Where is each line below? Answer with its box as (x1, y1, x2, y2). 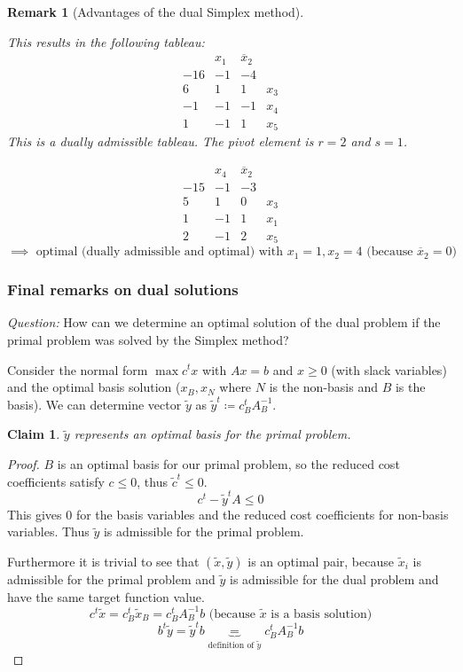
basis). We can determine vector (7, 395, 182, 413)
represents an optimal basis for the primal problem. (74, 425, 351, 443)
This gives (7, 504, 62, 523)
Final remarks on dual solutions (7, 278, 239, 301)
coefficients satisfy (7, 472, 105, 490)
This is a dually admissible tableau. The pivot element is (7, 132, 314, 151)
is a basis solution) (271, 607, 373, 621)
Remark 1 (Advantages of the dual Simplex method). (7, 3, 304, 20)
